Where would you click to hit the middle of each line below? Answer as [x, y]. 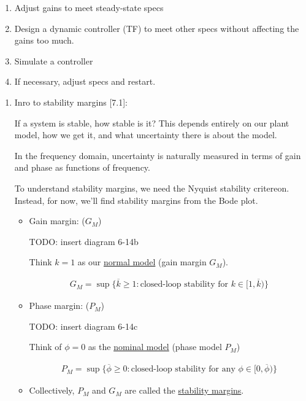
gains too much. [44, 40]
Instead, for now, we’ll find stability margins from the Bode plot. [136, 200]
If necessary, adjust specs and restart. [85, 81]
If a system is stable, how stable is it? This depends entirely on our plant [152, 123]
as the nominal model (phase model [155, 347]
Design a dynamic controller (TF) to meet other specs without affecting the [157, 28]
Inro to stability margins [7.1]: [71, 102]
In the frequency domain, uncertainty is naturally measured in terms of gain [158, 155]
